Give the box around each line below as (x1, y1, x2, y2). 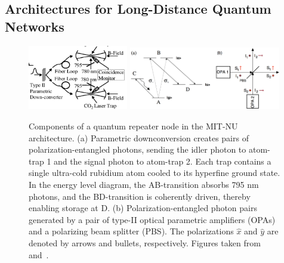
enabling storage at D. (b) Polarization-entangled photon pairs (29, 202, 257, 214)
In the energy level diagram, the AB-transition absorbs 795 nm (29, 178, 259, 191)
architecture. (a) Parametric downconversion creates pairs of (29, 131, 249, 144)
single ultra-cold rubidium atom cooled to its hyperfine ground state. (29, 166, 280, 179)
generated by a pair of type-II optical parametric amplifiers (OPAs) (29, 213, 276, 225)
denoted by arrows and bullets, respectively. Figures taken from (29, 237, 261, 249)
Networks (5, 17, 64, 35)
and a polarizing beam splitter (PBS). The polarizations (29, 225, 234, 237)
